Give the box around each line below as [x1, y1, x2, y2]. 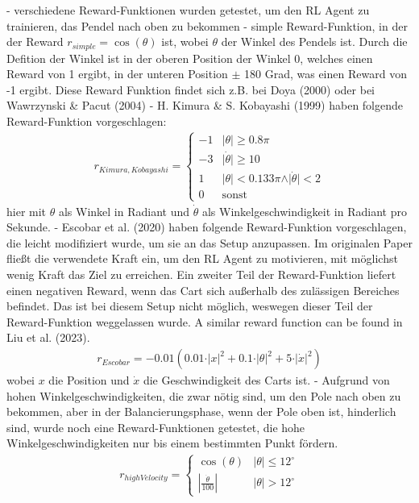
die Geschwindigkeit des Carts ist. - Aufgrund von [143, 372, 390, 389]
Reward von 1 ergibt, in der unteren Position [6, 65, 228, 82]
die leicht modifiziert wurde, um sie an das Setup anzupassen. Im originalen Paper [6, 234, 413, 251]
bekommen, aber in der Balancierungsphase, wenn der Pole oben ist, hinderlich [6, 403, 396, 420]
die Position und [48, 372, 130, 389]
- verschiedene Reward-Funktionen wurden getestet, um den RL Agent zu [6, 2, 370, 18]
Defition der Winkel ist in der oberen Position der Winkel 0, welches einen [6, 49, 373, 66]
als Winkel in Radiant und [58, 202, 190, 219]
